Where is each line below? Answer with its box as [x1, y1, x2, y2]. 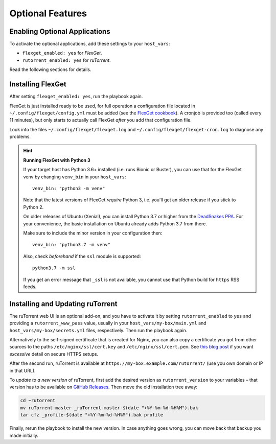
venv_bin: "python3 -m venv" [32, 185, 105, 192]
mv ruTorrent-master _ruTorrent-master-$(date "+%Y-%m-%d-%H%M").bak [20, 405, 198, 411]
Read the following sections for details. [9, 66, 91, 73]
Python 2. [23, 204, 44, 210]
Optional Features [9, 8, 87, 19]
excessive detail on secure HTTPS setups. [9, 350, 99, 357]
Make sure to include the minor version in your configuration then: [23, 230, 163, 236]
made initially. [9, 432, 38, 438]
